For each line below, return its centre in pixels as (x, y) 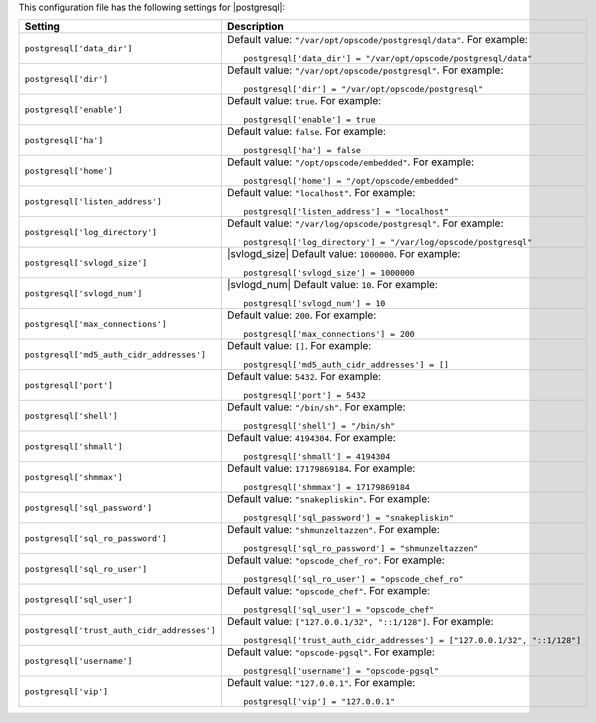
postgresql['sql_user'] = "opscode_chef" (339, 610)
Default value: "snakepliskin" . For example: (328, 499)
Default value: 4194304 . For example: (311, 438)
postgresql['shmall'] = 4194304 (317, 456)
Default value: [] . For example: (299, 346)
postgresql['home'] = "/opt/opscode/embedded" (351, 181)
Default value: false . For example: (306, 132)
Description (255, 27)
